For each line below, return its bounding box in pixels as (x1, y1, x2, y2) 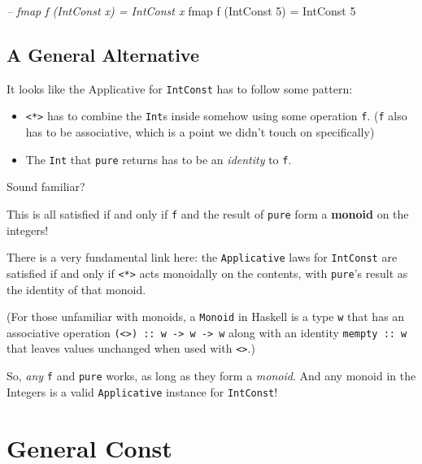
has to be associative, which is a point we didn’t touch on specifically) (25, 124, 375, 141)
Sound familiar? (7, 178, 85, 195)
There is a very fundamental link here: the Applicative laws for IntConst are (7, 249, 398, 266)
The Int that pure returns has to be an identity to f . (25, 150, 292, 167)
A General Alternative (7, 41, 200, 67)
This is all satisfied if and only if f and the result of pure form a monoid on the (7, 205, 409, 222)
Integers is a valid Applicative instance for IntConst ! (7, 383, 278, 400)
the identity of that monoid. (7, 280, 146, 297)
